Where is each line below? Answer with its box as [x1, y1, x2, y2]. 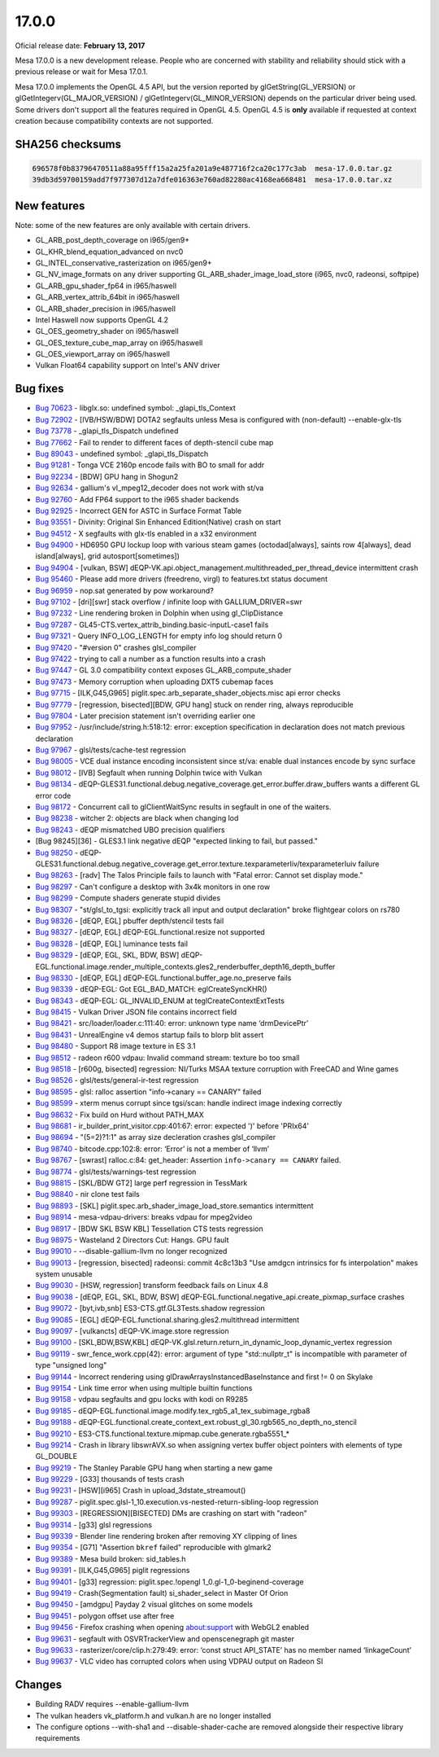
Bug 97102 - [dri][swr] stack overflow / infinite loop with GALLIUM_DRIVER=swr [35, 597, 302, 607]
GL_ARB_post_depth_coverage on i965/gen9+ [35, 235, 190, 245]
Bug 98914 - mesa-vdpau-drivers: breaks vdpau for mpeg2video [35, 1212, 253, 1222]
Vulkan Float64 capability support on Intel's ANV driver [35, 361, 220, 370]
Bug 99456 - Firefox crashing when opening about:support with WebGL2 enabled [35, 1623, 309, 1632]
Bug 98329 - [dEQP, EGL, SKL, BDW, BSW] [35, 950, 180, 960]
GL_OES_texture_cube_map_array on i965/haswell [35, 338, 203, 348]
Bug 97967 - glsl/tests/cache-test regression [35, 745, 186, 755]
